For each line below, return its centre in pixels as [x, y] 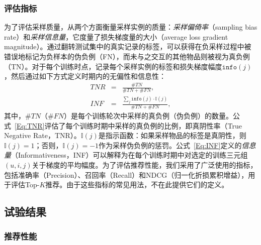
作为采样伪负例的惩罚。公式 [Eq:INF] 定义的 [170, 145]
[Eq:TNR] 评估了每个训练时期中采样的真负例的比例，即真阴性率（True [128, 125]
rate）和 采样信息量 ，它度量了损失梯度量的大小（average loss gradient [116, 36]
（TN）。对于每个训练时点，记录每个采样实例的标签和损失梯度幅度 [113, 66]
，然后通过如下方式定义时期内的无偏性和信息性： [85, 76]
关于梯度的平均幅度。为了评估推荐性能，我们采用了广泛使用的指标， [145, 164]
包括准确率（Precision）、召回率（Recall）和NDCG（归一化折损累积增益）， [126, 174]
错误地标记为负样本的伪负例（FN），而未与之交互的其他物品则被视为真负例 [127, 56]
